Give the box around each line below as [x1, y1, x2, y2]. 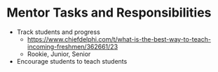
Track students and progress [16, 28, 101, 36]
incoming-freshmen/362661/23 [27, 42, 118, 51]
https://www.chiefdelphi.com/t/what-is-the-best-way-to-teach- [27, 35, 212, 43]
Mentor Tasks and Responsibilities [6, 5, 212, 21]
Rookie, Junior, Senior [27, 50, 91, 58]
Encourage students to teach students [16, 57, 128, 65]
